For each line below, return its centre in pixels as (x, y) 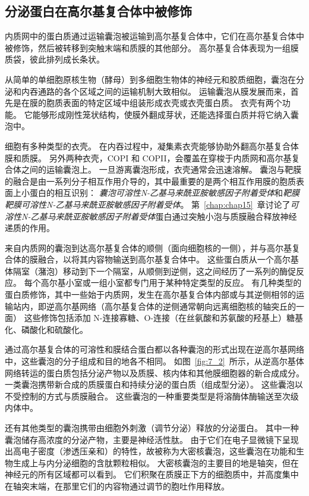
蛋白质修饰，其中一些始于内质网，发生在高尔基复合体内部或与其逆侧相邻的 (150, 294)
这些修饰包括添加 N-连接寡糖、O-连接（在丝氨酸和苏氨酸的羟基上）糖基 (164, 318)
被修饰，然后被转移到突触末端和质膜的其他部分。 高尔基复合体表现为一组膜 (152, 47)
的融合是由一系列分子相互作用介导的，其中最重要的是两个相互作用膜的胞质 (150, 181)
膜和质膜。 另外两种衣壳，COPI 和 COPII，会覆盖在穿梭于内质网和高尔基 (148, 157)
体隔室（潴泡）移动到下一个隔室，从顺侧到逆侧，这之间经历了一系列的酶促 (150, 271)
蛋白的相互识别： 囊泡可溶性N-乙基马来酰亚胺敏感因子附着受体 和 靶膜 (165, 193)
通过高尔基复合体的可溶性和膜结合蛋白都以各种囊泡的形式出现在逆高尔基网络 (154, 349)
